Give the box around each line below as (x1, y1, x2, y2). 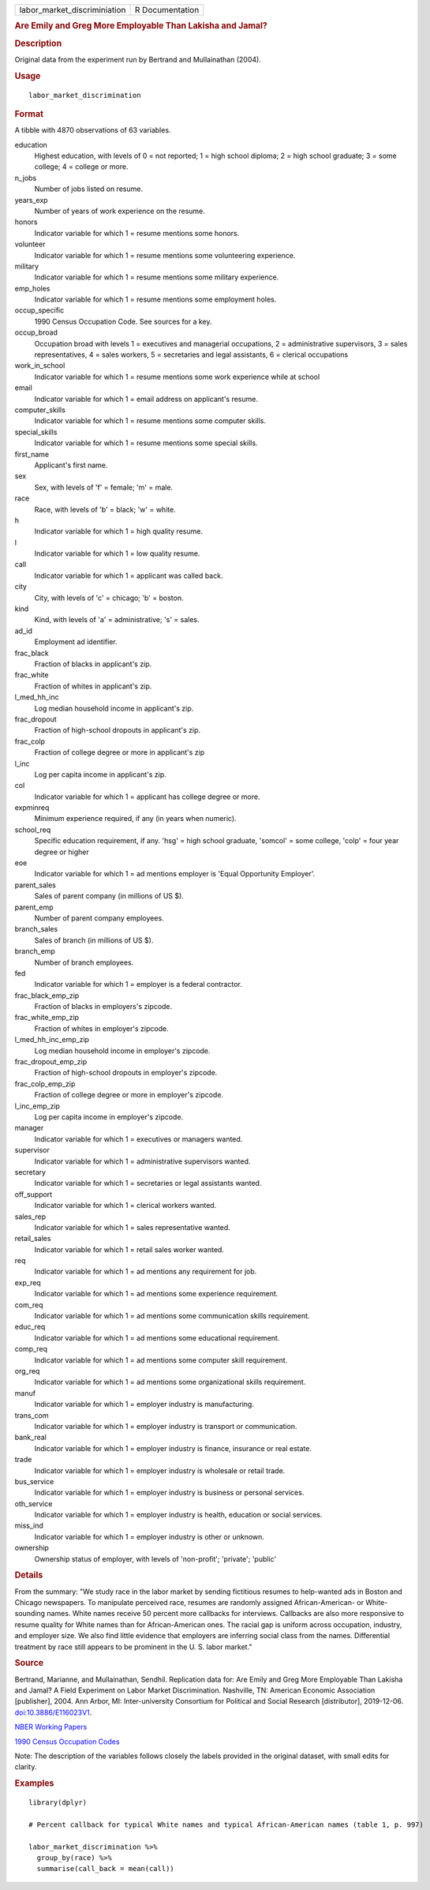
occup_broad (14, 328, 58, 337)
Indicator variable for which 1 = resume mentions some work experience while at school (34, 372, 320, 381)
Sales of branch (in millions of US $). (34, 936, 154, 945)
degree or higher (34, 847, 90, 857)
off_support (14, 1189, 53, 1199)
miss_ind (14, 1521, 43, 1531)
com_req (14, 1299, 43, 1310)
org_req (14, 1366, 40, 1375)
